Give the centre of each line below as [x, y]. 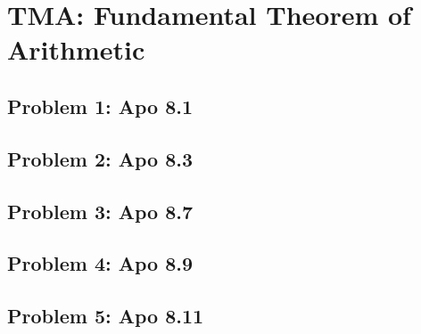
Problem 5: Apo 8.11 [106, 316]
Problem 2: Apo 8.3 [100, 158]
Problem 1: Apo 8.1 [100, 106]
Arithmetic [76, 49]
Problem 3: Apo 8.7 [100, 211]
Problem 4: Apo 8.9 [100, 263]
